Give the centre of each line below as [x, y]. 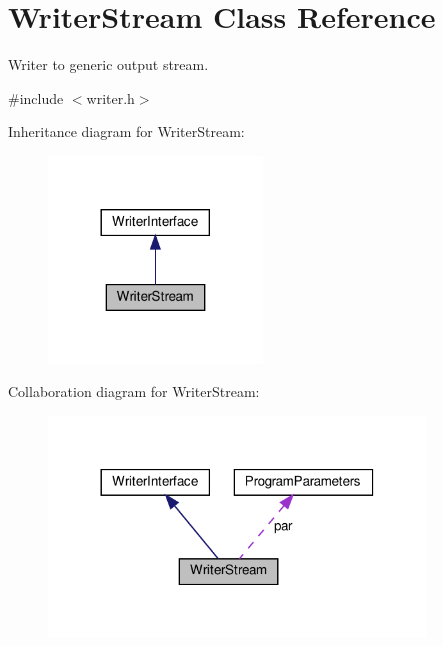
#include [36, 97]
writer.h [110, 97]
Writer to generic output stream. [108, 64]
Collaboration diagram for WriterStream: [134, 391]
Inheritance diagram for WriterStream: [126, 131]
